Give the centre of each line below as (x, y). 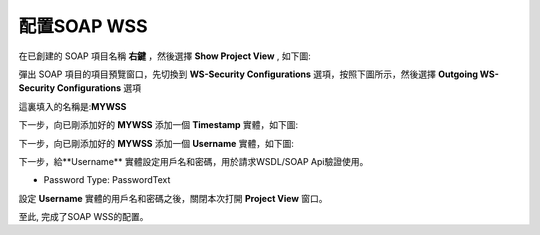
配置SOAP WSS (83, 26)
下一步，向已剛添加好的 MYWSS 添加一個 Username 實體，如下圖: (156, 143)
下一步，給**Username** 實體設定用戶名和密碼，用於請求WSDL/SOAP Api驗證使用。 (193, 161)
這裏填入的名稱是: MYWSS (72, 106)
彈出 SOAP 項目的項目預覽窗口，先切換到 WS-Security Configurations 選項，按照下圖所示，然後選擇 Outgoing (248, 74)
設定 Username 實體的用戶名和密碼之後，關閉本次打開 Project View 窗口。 (173, 198)
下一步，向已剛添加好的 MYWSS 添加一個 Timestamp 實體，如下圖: (158, 125)
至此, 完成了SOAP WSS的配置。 (83, 217)
